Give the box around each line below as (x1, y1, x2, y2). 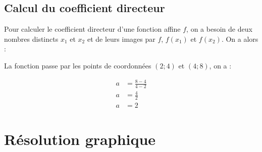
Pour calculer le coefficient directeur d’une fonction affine (4, 24, 181, 34)
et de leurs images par (87, 33, 155, 44)
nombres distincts (4, 33, 59, 44)
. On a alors (221, 33, 258, 44)
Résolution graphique (4, 128, 156, 149)
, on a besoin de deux (186, 24, 252, 34)
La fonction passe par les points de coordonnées (4, 60, 151, 70)
